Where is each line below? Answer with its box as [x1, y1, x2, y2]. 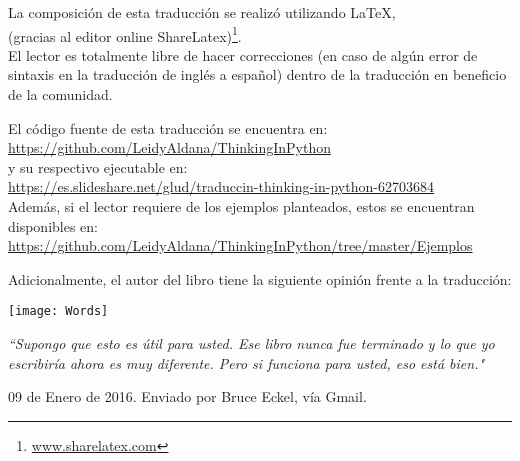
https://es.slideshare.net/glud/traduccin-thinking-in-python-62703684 [8, 176, 434, 197]
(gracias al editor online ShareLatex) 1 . [8, 22, 242, 46]
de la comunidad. [8, 84, 113, 105]
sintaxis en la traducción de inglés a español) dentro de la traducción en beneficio [8, 64, 507, 85]
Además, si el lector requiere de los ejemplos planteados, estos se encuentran [8, 196, 475, 216]
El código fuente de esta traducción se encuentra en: [8, 117, 328, 138]
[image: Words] [8, 304, 109, 319]
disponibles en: [8, 215, 99, 236]
